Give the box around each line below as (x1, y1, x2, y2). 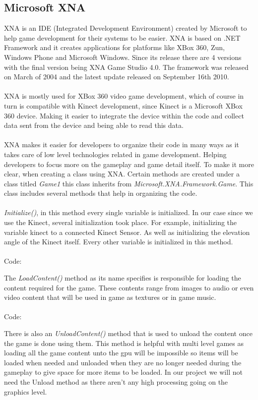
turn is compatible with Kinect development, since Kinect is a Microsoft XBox (4, 100, 243, 111)
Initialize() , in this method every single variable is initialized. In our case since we (4, 207, 253, 218)
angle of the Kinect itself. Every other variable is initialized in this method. (4, 236, 233, 247)
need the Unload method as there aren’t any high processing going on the (4, 376, 228, 387)
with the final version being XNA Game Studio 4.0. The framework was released (4, 61, 249, 72)
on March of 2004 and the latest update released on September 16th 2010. (4, 71, 229, 82)
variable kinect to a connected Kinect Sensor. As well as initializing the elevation (4, 227, 250, 237)
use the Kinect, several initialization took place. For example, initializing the (4, 217, 237, 228)
